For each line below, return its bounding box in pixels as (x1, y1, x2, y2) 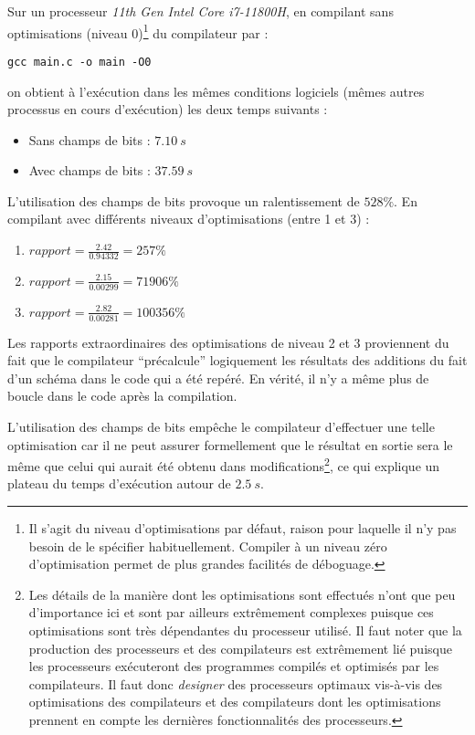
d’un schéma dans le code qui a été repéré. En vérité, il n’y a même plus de (7, 368, 429, 387)
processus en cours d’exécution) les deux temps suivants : (7, 100, 328, 119)
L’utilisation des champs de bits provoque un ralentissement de (7, 191, 360, 210)
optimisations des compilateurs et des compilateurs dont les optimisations (28, 692, 441, 711)
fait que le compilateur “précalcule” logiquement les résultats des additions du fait (7, 351, 468, 370)
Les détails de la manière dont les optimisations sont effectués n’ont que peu (28, 584, 456, 604)
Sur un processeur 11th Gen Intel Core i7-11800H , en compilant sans (7, 2, 394, 20)
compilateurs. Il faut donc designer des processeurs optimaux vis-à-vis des (28, 674, 443, 693)
